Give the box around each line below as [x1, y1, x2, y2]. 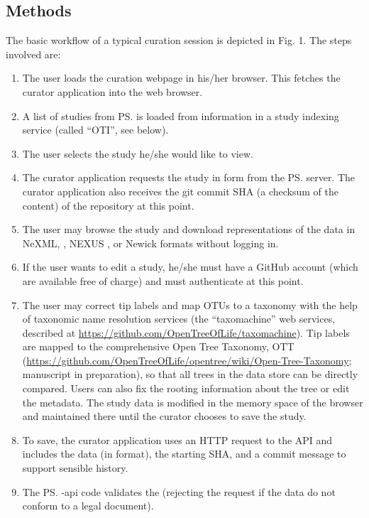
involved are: [6, 46, 61, 61]
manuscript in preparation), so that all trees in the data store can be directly [22, 367, 358, 382]
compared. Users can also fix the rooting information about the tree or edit [22, 381, 350, 396]
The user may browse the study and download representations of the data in [22, 222, 356, 237]
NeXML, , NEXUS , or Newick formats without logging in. [22, 235, 279, 250]
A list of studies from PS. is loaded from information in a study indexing [22, 108, 339, 123]
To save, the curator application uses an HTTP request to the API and [22, 432, 333, 447]
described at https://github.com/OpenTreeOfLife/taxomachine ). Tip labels [22, 325, 350, 340]
